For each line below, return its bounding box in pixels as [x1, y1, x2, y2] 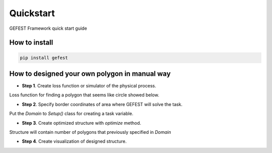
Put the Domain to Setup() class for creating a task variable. [9, 111, 133, 117]
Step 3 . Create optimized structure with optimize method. [22, 120, 142, 126]
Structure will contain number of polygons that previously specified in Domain [9, 129, 171, 135]
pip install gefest [20, 55, 68, 61]
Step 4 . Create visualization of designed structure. [22, 138, 127, 144]
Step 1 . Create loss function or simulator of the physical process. [22, 83, 156, 89]
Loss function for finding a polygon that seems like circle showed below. [9, 92, 160, 98]
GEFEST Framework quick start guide [9, 25, 88, 31]
